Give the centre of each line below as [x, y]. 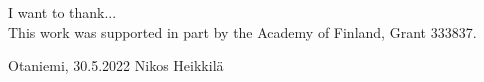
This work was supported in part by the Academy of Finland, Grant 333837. [242, 31]
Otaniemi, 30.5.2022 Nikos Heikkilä [116, 65]
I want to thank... [62, 12]
